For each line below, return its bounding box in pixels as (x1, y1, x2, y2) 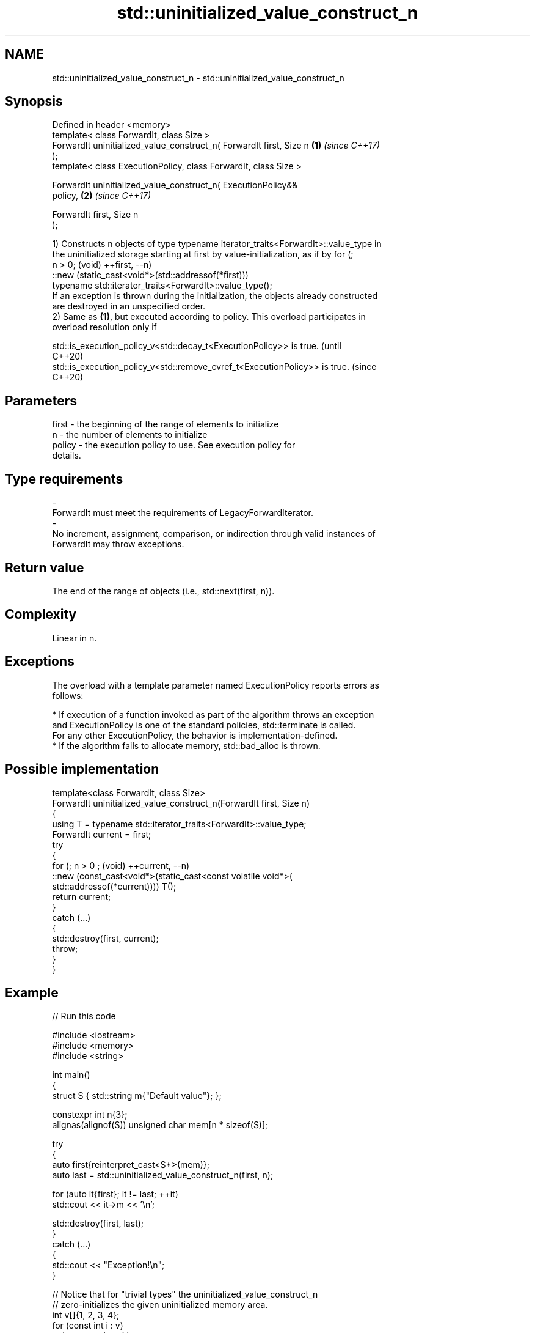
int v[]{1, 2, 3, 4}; (52, 1310, 120, 1321)
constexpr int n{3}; (52, 1109, 128, 1120)
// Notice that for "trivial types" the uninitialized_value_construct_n (52, 1289, 318, 1300)
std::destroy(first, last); (52, 1218, 144, 1229)
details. (52, 450, 81, 461)
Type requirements (5, 471, 123, 487)
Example (5, 984, 59, 1000)
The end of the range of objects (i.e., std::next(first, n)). (52, 585, 275, 596)
